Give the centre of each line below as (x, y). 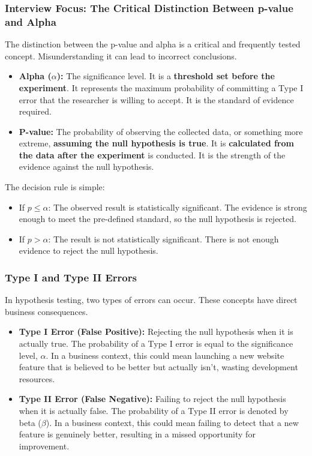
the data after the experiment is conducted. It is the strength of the (152, 154)
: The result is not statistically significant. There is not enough (163, 238)
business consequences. (46, 311)
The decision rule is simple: (55, 187)
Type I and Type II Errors (71, 277)
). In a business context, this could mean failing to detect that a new (172, 422)
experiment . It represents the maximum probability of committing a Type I (161, 87)
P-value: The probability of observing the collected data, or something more (161, 131)
